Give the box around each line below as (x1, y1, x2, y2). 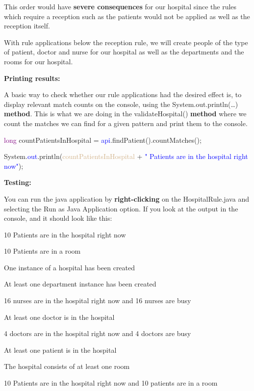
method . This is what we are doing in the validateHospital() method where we (4, 108, 247, 119)
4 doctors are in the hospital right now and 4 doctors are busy (4, 328, 191, 339)
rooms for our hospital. (4, 56, 73, 66)
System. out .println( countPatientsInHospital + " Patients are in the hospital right (4, 151, 248, 161)
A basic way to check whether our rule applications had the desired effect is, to (4, 89, 242, 100)
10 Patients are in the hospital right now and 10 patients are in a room (4, 378, 218, 388)
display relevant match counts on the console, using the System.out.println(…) (4, 99, 238, 109)
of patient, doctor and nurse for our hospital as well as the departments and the (4, 47, 244, 57)
